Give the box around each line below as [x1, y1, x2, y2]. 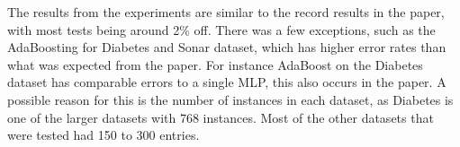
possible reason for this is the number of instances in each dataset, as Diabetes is [7, 90, 454, 108]
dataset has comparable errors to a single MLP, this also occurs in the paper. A [7, 73, 446, 91]
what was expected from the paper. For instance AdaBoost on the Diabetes [7, 55, 423, 73]
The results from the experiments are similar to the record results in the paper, [7, 3, 445, 21]
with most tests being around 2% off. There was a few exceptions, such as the [7, 20, 436, 39]
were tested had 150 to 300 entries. [7, 125, 200, 144]
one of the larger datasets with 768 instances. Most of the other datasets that [7, 108, 434, 126]
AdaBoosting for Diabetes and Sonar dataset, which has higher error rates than [7, 38, 446, 56]
